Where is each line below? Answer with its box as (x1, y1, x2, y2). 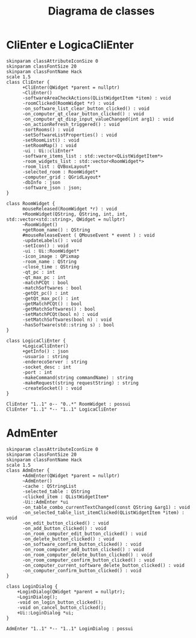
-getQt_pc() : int (22, 290, 69, 296)
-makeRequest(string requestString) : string (22, 380, 139, 386)
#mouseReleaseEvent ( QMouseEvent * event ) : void (22, 232, 155, 238)
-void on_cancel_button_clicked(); (17, 604, 107, 610)
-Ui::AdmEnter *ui (22, 499, 69, 505)
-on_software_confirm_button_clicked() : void (22, 541, 142, 547)
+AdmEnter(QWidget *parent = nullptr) (22, 472, 120, 479)
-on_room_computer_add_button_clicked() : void (22, 546, 145, 552)
